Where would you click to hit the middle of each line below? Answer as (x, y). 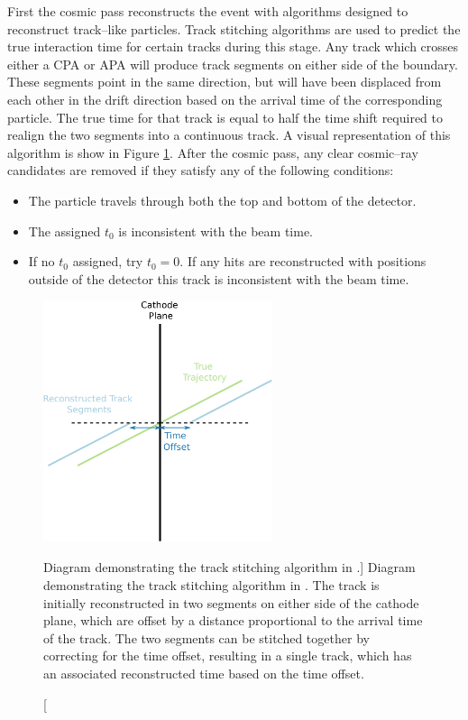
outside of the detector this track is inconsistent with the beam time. (219, 278)
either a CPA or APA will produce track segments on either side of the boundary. (233, 64)
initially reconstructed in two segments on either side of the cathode (231, 602)
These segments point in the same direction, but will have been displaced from (225, 82)
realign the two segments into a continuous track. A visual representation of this (229, 135)
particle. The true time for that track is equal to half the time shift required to (225, 117)
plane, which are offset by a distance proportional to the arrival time (233, 620)
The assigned (64, 231)
